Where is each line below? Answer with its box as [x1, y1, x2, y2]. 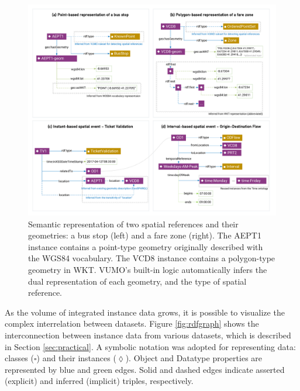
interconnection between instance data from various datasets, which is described [5, 329, 291, 341]
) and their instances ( [36, 352, 116, 364]
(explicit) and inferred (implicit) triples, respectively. [5, 375, 194, 387]
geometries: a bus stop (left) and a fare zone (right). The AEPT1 [28, 229, 261, 241]
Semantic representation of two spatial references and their [28, 217, 239, 230]
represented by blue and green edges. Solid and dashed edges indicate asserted [5, 363, 285, 375]
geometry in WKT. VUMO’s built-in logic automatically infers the [28, 264, 267, 276]
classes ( [5, 352, 34, 364]
